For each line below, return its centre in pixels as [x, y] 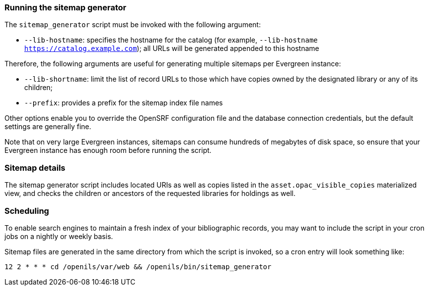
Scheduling [27, 211]
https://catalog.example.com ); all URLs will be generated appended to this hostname [172, 48]
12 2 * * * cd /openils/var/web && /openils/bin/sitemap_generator [138, 266]
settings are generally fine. [48, 127]
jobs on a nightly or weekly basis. [59, 236]
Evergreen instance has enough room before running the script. [108, 150]
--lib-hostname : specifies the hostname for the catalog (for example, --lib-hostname [171, 40]
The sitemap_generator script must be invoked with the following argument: [133, 25]
